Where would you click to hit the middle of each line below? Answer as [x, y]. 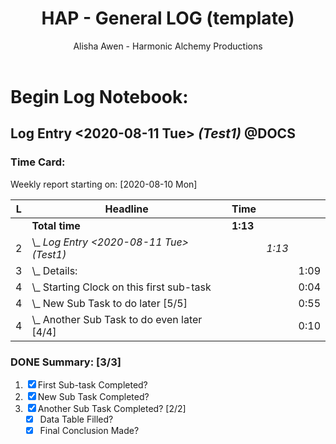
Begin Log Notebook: [99, 96]
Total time [56, 225]
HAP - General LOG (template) [168, 18]
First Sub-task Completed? [92, 384]
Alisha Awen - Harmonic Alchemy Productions [168, 46]
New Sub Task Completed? [93, 396]
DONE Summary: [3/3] [66, 362]
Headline [126, 209]
